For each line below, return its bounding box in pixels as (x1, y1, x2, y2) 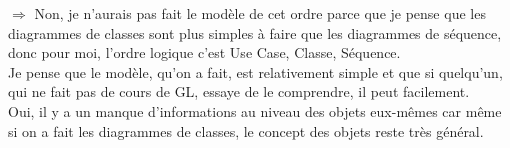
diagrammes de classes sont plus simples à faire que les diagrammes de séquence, (8, 22, 502, 43)
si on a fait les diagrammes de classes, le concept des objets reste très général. (8, 120, 484, 141)
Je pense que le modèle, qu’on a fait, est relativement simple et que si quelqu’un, (8, 61, 503, 82)
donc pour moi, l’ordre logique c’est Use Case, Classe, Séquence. (8, 42, 401, 63)
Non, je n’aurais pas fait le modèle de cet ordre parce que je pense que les (34, 3, 486, 23)
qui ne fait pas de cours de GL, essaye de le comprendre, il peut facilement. (8, 81, 470, 102)
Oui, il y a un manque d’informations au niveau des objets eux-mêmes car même (8, 100, 502, 121)
